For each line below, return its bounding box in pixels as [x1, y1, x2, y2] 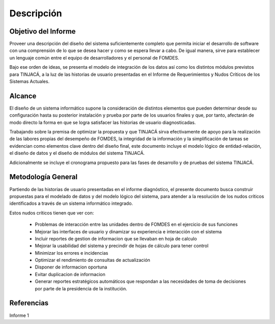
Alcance [9, 92, 37, 100]
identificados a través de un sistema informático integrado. [9, 200, 133, 206]
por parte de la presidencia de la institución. [35, 285, 127, 291]
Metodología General [9, 173, 78, 181]
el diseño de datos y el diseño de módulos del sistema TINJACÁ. [9, 150, 145, 156]
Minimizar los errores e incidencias [35, 250, 108, 256]
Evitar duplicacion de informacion [35, 271, 105, 277]
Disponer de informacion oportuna [35, 264, 107, 270]
